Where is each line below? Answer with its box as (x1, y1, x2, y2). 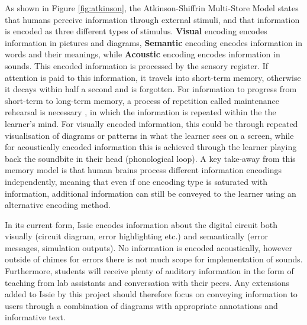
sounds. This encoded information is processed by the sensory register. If (5, 59, 268, 71)
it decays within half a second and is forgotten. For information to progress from (5, 83, 297, 95)
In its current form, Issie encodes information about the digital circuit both (5, 218, 277, 230)
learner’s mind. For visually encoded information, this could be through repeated (5, 117, 298, 129)
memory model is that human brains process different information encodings (5, 164, 282, 176)
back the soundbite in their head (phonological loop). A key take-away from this (5, 152, 296, 164)
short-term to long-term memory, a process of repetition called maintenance (5, 94, 279, 106)
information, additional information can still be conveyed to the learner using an (5, 187, 296, 199)
